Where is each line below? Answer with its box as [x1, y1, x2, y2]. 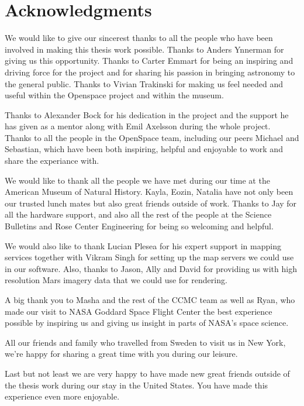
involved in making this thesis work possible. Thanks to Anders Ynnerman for [5, 43, 284, 55]
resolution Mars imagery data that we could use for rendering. [5, 274, 227, 286]
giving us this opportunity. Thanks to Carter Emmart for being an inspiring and [5, 54, 293, 67]
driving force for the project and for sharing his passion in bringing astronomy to [5, 66, 295, 78]
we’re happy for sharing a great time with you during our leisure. [5, 347, 238, 360]
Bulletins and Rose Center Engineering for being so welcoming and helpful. [5, 220, 274, 232]
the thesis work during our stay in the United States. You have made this [5, 379, 268, 391]
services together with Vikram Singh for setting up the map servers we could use [5, 251, 294, 263]
